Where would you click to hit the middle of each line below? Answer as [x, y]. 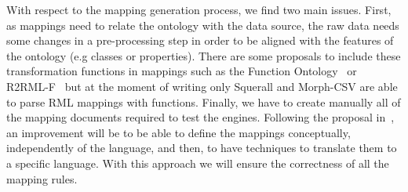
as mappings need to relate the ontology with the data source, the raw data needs [203, 25]
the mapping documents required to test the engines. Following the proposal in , [200, 117]
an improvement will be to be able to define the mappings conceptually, [178, 132]
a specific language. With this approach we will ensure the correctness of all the [198, 163]
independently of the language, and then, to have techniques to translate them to [202, 148]
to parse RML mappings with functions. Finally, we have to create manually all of [204, 101]
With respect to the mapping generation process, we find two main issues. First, [199, 9]
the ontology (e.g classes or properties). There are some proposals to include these [204, 55]
